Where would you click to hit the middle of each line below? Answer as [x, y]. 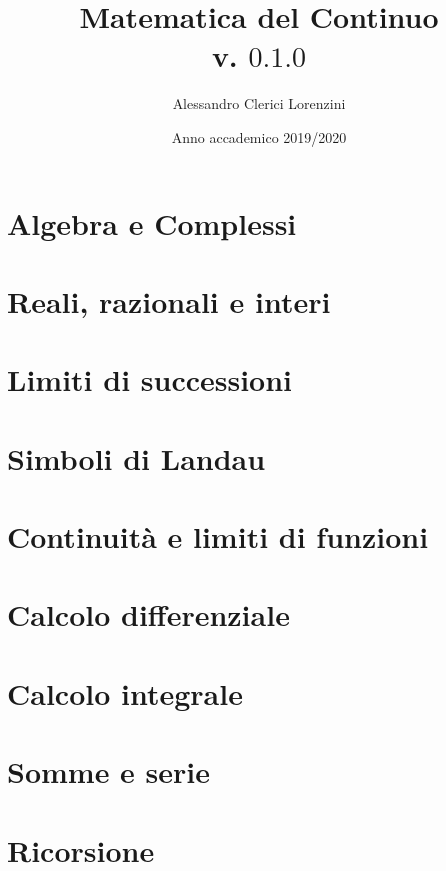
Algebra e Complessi [152, 222]
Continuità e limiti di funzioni [218, 536]
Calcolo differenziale [148, 614]
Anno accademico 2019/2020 [259, 136]
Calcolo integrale [125, 692]
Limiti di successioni [150, 379]
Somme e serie [109, 771]
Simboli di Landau [136, 457]
